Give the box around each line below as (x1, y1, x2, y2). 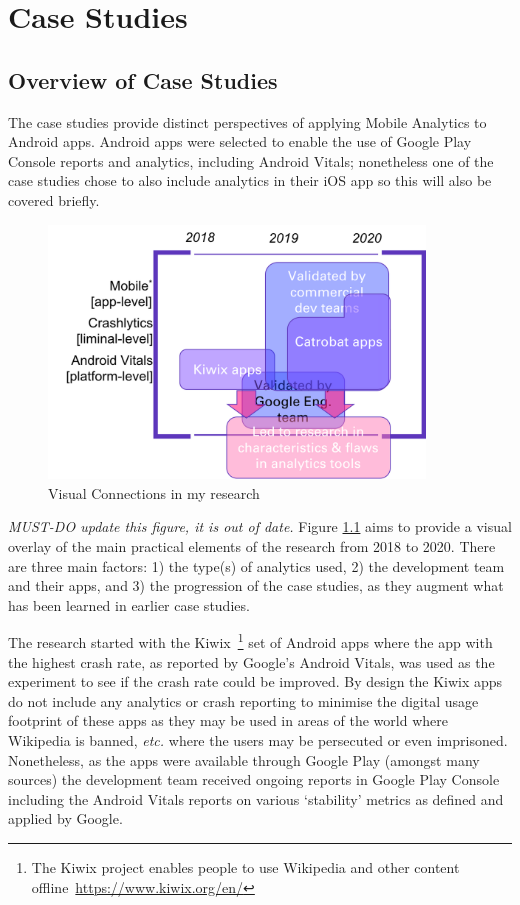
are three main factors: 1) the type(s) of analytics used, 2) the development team (8, 555, 505, 576)
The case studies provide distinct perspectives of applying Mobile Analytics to (8, 111, 487, 132)
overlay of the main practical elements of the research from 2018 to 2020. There (8, 535, 496, 556)
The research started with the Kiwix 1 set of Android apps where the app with (8, 629, 493, 653)
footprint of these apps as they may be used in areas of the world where (8, 710, 448, 731)
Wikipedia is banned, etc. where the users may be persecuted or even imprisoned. (8, 729, 508, 750)
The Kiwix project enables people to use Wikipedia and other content (31, 856, 460, 877)
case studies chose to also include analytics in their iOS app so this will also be (8, 170, 492, 191)
